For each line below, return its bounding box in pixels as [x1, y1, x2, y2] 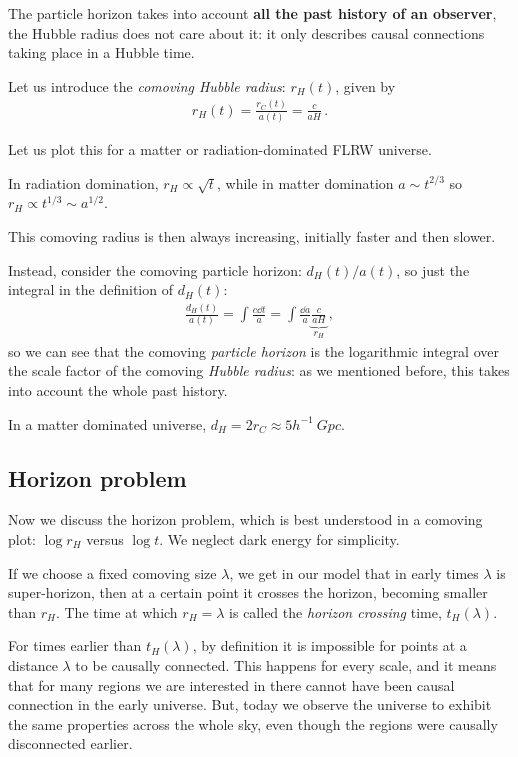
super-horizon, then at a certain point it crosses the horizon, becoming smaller [8, 582, 488, 603]
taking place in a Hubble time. [8, 42, 195, 63]
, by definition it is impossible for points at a [192, 635, 467, 656]
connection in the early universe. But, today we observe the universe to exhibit [8, 694, 492, 715]
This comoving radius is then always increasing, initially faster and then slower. [8, 225, 496, 246]
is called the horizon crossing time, [229, 601, 442, 622]
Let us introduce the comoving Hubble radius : [8, 75, 286, 96]
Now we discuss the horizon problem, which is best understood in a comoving [8, 509, 483, 530]
